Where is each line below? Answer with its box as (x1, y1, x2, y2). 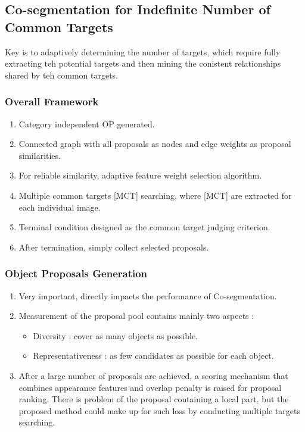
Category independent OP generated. (18, 117, 155, 130)
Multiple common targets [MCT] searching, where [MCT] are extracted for (18, 189, 292, 201)
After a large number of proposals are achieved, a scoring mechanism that (18, 369, 288, 381)
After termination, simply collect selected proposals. (18, 240, 209, 253)
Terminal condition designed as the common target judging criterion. (18, 221, 270, 233)
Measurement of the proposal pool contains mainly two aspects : (18, 309, 254, 322)
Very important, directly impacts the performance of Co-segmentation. (18, 289, 277, 302)
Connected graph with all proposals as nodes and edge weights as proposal (18, 137, 291, 150)
